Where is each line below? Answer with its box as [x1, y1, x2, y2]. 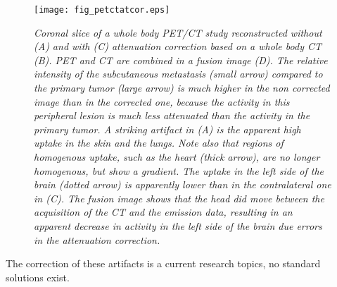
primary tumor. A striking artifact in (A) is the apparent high [34, 121, 301, 136]
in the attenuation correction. [34, 232, 160, 247]
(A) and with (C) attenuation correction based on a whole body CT [34, 39, 322, 54]
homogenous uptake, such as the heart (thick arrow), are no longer [34, 149, 320, 164]
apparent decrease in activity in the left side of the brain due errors [34, 218, 322, 233]
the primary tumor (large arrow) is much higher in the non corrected [34, 80, 330, 95]
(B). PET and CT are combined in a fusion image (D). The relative [34, 52, 328, 67]
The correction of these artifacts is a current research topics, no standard [6, 256, 321, 271]
